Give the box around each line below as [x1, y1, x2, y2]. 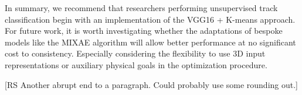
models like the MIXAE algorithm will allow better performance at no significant [5, 36, 296, 48]
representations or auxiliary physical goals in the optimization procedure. [5, 58, 267, 71]
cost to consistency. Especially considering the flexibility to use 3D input [5, 47, 266, 59]
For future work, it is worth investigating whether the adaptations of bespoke [5, 24, 283, 37]
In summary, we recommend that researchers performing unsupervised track [5, 2, 278, 13]
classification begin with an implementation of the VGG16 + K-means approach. [5, 13, 296, 25]
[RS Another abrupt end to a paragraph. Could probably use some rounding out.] [5, 78, 298, 90]
